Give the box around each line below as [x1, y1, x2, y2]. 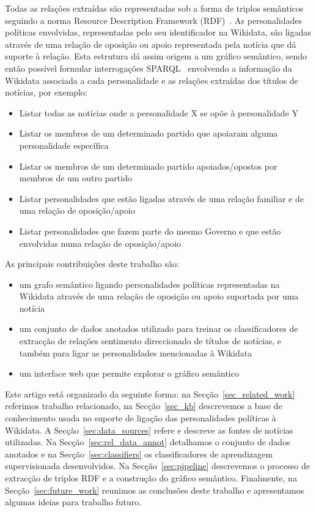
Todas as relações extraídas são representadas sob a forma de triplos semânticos [5, 2, 304, 14]
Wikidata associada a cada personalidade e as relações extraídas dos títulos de [5, 73, 298, 86]
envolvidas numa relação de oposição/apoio [19, 236, 182, 249]
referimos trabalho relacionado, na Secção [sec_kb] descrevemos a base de [5, 399, 282, 412]
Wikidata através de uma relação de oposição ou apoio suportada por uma [19, 290, 299, 303]
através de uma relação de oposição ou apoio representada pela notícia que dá [5, 37, 296, 50]
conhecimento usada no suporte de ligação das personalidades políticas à [5, 412, 276, 424]
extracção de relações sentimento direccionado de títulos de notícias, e [19, 334, 281, 347]
